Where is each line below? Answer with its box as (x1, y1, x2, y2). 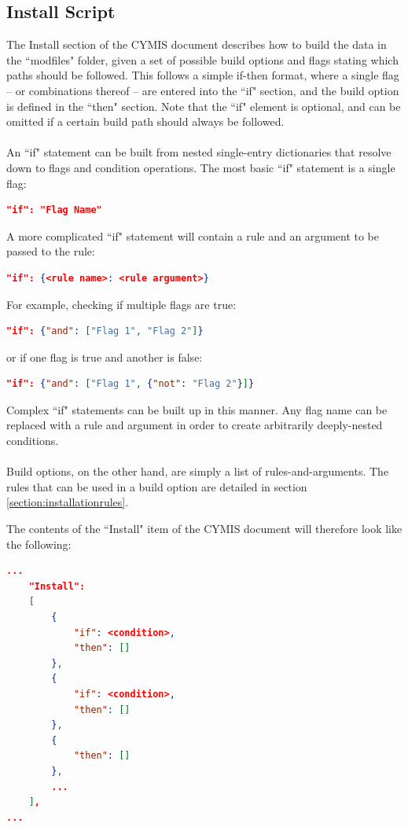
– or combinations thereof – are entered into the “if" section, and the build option (6, 82, 399, 98)
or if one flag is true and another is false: (6, 348, 203, 365)
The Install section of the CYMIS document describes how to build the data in (6, 36, 387, 53)
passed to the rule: (6, 243, 95, 259)
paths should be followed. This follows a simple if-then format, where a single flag (6, 67, 399, 83)
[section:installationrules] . (6, 494, 129, 510)
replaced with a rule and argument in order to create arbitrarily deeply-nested (6, 417, 383, 433)
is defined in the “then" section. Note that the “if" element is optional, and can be (6, 97, 401, 114)
